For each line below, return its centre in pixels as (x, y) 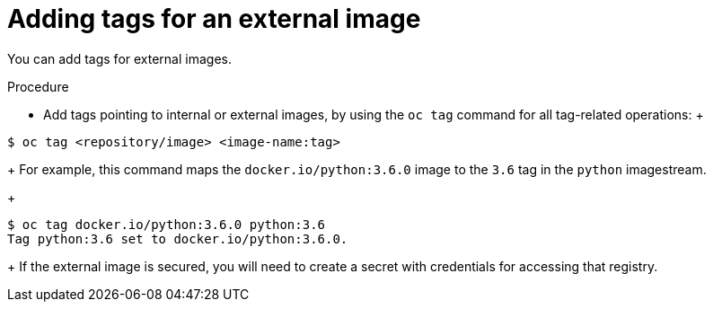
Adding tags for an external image (214, 19)
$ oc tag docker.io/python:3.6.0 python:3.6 (167, 224)
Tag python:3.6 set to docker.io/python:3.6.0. (178, 238)
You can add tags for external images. (119, 58)
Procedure (38, 86)
